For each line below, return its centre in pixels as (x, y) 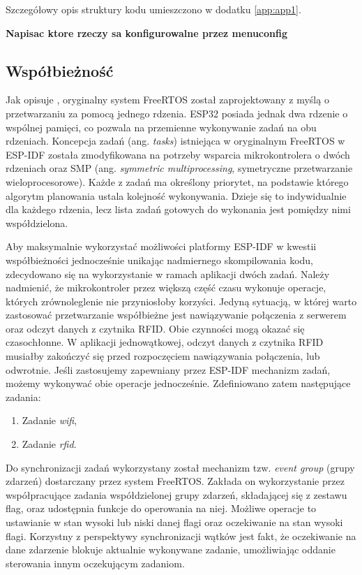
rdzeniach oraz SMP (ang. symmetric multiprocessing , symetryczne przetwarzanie (179, 168)
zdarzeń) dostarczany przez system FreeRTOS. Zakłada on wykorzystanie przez (175, 481)
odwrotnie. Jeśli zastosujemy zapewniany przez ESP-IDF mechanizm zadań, (168, 369)
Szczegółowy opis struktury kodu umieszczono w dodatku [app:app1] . (153, 9)
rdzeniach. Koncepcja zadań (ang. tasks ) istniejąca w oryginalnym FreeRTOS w (175, 141)
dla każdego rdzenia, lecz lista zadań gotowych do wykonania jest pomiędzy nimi (178, 209)
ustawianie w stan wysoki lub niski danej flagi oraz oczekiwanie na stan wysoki (174, 522)
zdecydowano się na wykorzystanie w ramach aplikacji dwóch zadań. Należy (168, 274)
